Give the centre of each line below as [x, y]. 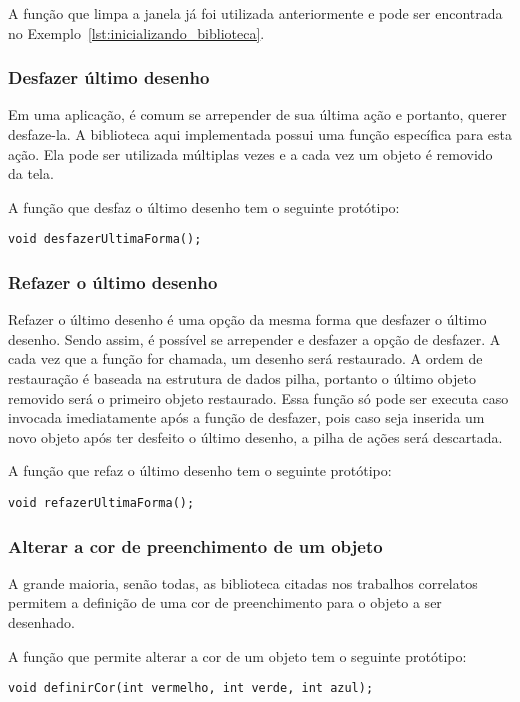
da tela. [31, 173]
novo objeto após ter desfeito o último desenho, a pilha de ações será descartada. [255, 436]
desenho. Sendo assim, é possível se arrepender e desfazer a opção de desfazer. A [254, 338]
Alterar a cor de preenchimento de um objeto [195, 545]
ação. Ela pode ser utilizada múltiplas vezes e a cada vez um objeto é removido [250, 153]
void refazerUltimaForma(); [101, 503]
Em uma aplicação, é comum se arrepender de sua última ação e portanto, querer [257, 114]
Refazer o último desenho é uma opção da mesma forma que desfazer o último [247, 319]
